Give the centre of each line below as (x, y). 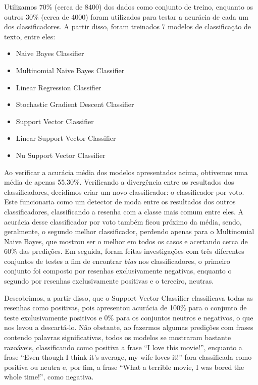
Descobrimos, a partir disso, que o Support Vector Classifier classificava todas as (128, 297)
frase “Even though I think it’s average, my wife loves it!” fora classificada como (128, 357)
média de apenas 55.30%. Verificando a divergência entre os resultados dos (119, 182)
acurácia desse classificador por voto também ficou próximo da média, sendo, (123, 221)
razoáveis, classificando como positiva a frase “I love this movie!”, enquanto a (123, 347)
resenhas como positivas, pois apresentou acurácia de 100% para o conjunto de (125, 308)
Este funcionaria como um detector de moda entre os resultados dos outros (120, 202)
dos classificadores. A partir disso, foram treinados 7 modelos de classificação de (127, 26)
